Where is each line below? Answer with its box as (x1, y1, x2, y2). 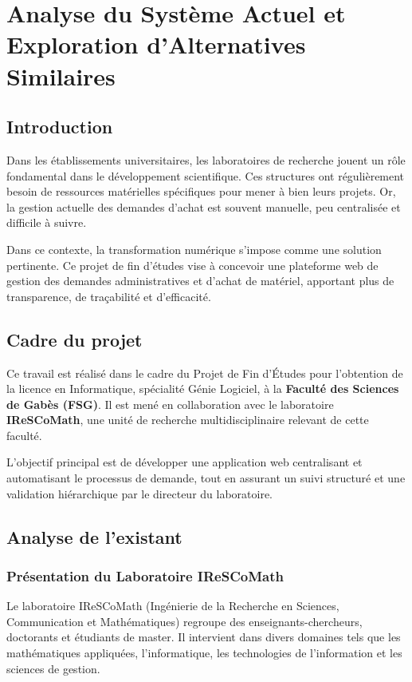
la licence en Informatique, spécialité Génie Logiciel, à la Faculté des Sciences (6, 380, 399, 397)
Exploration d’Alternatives (6, 28, 306, 61)
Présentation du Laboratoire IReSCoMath (6, 565, 284, 585)
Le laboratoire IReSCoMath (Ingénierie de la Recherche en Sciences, (6, 597, 339, 614)
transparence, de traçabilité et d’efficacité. (6, 287, 211, 304)
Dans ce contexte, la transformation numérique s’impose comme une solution (6, 240, 382, 257)
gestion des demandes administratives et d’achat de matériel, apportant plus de (6, 272, 394, 289)
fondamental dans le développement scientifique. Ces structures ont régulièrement (6, 167, 405, 184)
